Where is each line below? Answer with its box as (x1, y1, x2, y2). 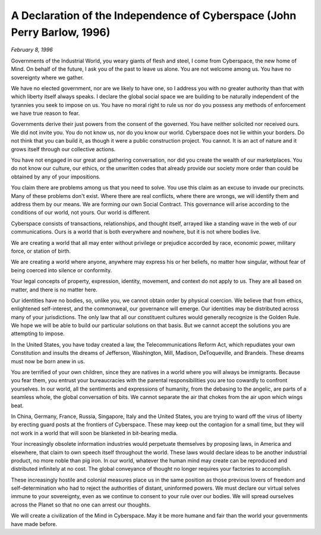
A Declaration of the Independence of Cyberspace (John (11, 9, 297, 22)
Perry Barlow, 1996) (11, 26, 111, 39)
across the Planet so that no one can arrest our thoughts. (11, 501, 151, 508)
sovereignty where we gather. (11, 74, 84, 81)
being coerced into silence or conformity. (11, 266, 112, 273)
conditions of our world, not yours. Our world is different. (11, 209, 151, 216)
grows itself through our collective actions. (11, 146, 116, 153)
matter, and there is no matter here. (11, 286, 97, 293)
